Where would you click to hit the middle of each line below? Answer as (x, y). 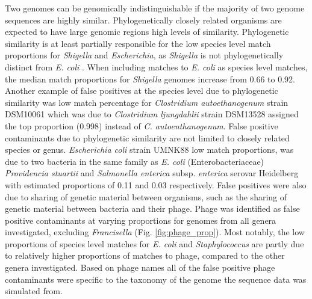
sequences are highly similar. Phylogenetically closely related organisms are (143, 20)
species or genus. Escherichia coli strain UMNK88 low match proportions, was (149, 149)
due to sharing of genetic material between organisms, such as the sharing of (146, 196)
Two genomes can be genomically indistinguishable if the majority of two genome (155, 8)
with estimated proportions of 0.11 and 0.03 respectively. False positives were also (156, 184)
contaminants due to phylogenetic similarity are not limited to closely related (147, 137)
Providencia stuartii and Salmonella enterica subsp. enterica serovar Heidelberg (152, 173)
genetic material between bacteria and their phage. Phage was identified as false (152, 208)
